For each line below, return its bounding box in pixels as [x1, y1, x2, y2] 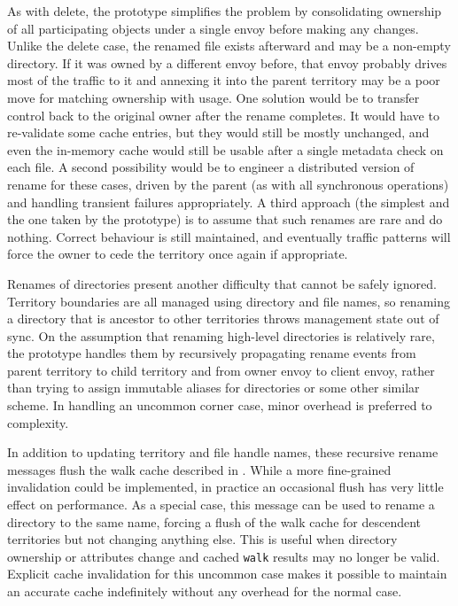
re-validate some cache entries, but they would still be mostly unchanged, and [7, 123, 430, 142]
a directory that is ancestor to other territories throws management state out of [7, 309, 439, 328]
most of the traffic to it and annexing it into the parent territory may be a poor [7, 71, 440, 89]
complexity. [7, 413, 69, 431]
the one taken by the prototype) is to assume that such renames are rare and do [7, 210, 443, 229]
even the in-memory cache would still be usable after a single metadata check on [7, 140, 444, 159]
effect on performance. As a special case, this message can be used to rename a [7, 495, 435, 514]
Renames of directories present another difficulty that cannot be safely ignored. [7, 274, 437, 292]
